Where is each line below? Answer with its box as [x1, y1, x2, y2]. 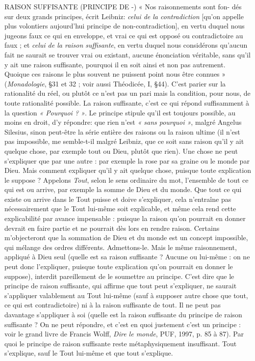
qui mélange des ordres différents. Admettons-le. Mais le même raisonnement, [4, 242, 237, 252]
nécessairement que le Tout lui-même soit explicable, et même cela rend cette [4, 203, 236, 214]
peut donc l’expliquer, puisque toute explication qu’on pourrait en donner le [4, 261, 233, 272]
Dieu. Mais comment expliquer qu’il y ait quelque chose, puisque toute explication [4, 165, 251, 175]
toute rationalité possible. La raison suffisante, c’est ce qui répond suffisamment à [4, 97, 250, 108]
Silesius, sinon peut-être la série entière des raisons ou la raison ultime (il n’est [4, 126, 240, 137]
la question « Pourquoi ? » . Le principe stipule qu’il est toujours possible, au [4, 107, 236, 117]
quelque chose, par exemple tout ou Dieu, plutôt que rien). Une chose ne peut [4, 145, 238, 156]
